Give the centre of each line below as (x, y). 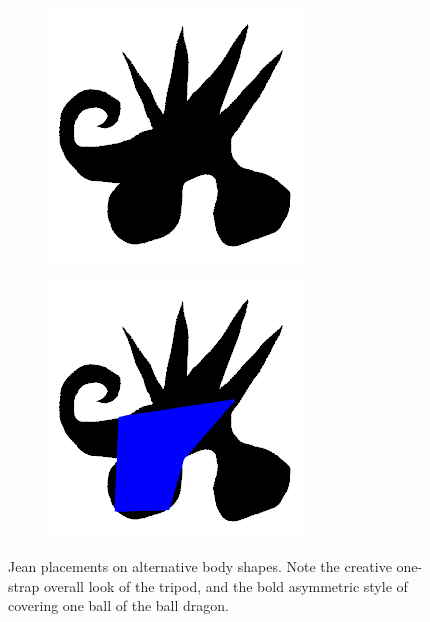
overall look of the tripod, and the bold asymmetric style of (225, 585)
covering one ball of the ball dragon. (118, 605)
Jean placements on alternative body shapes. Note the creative (200, 566)
